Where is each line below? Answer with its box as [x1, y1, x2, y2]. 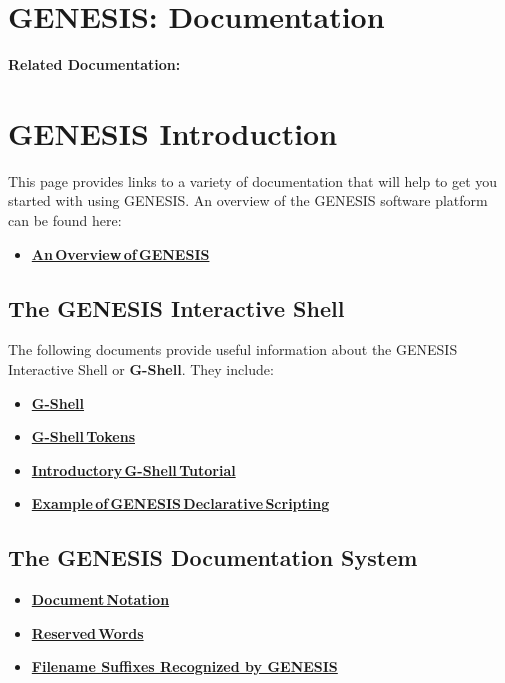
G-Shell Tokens [31, 426, 135, 447]
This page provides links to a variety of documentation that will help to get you [8, 170, 498, 191]
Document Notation [31, 589, 170, 610]
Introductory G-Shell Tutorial [31, 459, 236, 480]
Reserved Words [31, 622, 144, 643]
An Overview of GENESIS [31, 243, 210, 264]
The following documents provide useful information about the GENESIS [8, 339, 458, 360]
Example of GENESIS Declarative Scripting [31, 493, 330, 514]
